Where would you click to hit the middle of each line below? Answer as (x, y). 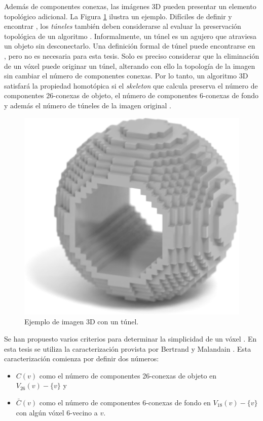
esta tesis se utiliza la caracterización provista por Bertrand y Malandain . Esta (128, 348)
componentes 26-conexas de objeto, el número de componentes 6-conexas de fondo (131, 95)
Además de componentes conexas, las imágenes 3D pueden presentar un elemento (130, 6)
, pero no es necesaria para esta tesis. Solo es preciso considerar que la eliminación (132, 55)
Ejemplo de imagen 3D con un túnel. (82, 322)
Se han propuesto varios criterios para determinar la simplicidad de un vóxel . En (130, 338)
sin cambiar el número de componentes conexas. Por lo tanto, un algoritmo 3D (126, 76)
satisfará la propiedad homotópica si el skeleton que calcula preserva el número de (131, 85)
